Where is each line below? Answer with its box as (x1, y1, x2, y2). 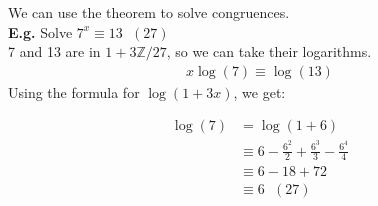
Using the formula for (8, 81, 140, 102)
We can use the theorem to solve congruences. (8, 2, 290, 22)
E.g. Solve (8, 21, 73, 42)
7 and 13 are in (8, 41, 101, 62)
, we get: (233, 81, 286, 102)
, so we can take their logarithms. (166, 41, 372, 62)
